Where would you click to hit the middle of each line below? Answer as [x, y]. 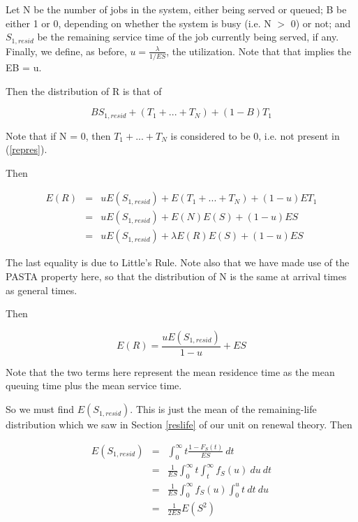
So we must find [40, 409]
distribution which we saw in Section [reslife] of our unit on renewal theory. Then [179, 425]
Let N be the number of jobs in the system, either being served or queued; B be [176, 9]
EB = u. [24, 67]
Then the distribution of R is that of [84, 90]
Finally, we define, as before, [66, 51]
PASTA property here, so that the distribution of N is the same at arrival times [176, 276]
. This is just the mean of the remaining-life [223, 409]
